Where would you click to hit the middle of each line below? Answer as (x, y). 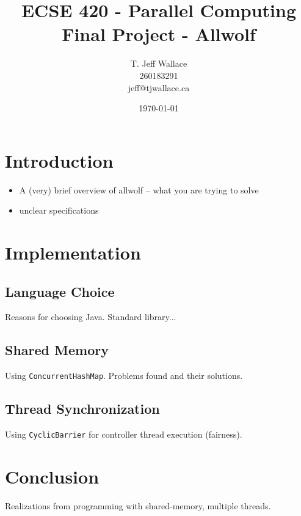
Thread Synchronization (82, 409)
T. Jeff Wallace (159, 63)
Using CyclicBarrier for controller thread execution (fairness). (124, 434)
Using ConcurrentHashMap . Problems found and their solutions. (124, 376)
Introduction (59, 160)
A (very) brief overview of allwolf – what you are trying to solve (139, 189)
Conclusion (52, 476)
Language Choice (60, 291)
